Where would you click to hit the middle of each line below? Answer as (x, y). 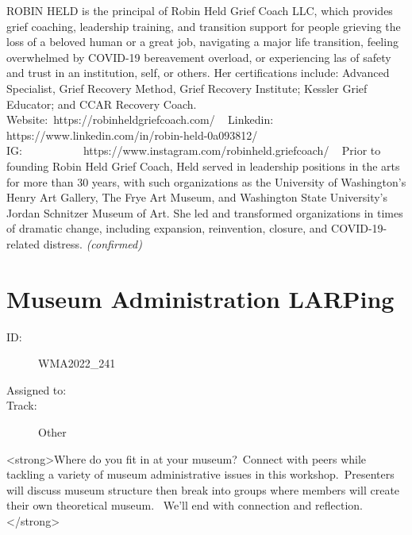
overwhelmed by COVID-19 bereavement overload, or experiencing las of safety (199, 57)
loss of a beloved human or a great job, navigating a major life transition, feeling (202, 42)
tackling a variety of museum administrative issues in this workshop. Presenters (200, 474)
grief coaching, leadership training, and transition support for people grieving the (204, 26)
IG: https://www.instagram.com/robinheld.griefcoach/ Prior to (194, 150)
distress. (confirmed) (92, 243)
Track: (22, 405)
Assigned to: (37, 389)
